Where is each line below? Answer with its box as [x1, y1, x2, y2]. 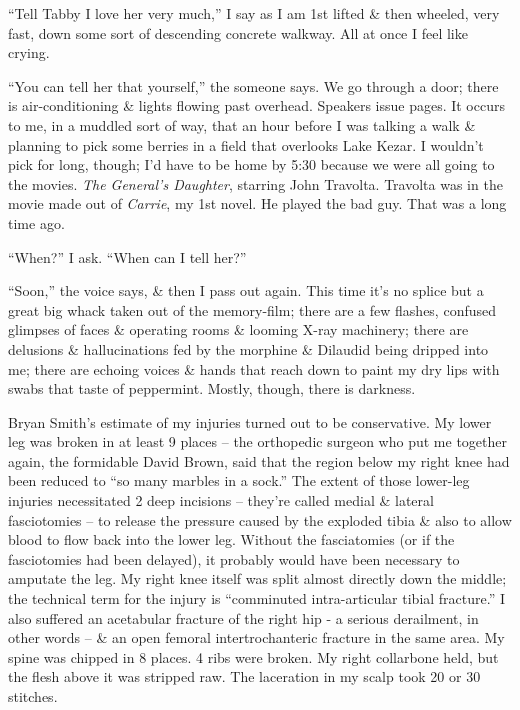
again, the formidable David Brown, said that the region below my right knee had [8, 450, 510, 471]
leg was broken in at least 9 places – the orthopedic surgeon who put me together [8, 431, 507, 452]
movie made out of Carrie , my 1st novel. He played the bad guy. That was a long [8, 193, 507, 214]
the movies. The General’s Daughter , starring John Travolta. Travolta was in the [8, 173, 503, 194]
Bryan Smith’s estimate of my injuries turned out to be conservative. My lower [8, 411, 492, 432]
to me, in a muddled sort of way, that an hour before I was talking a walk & [8, 114, 476, 135]
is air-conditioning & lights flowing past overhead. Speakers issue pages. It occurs [8, 95, 505, 116]
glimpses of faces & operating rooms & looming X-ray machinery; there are [8, 319, 469, 340]
